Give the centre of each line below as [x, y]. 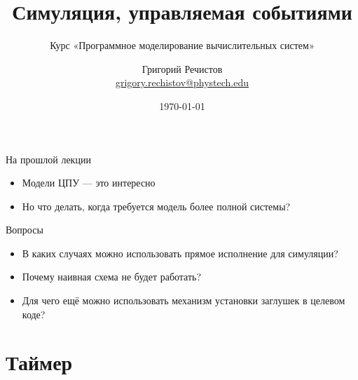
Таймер [39, 362]
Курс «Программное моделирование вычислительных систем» [182, 45]
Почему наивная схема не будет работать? [112, 277]
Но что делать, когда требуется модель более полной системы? [156, 206]
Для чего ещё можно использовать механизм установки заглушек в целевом [184, 300]
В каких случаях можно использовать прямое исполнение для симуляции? [180, 253]
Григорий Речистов [182, 68]
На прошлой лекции [48, 159]
